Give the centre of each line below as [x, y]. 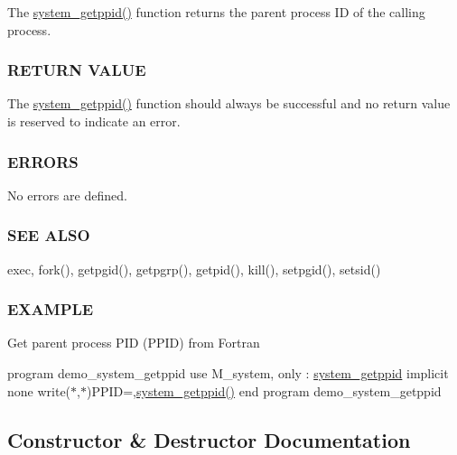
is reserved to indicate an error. [94, 121]
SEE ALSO [49, 235]
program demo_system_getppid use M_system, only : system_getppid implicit [228, 373]
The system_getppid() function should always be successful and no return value [229, 103]
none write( [39, 390]
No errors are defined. [67, 195]
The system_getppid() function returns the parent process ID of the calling [216, 12]
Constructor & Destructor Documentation [209, 439]
